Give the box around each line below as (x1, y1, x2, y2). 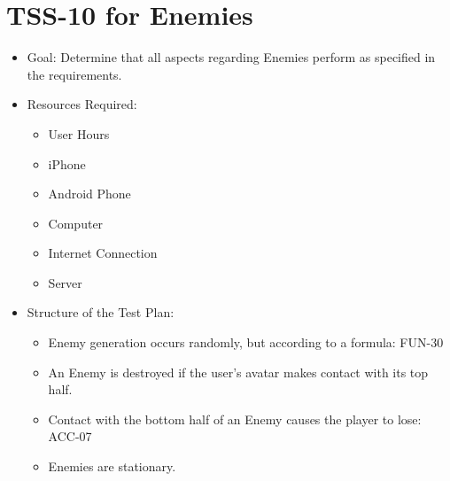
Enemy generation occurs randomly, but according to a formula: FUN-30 (48, 333, 444, 352)
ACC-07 (48, 427, 92, 446)
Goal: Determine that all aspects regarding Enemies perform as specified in (27, 48, 436, 66)
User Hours (48, 124, 110, 143)
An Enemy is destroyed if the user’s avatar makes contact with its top (48, 362, 429, 381)
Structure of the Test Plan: (27, 303, 175, 322)
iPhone (48, 154, 86, 173)
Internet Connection (48, 244, 158, 262)
